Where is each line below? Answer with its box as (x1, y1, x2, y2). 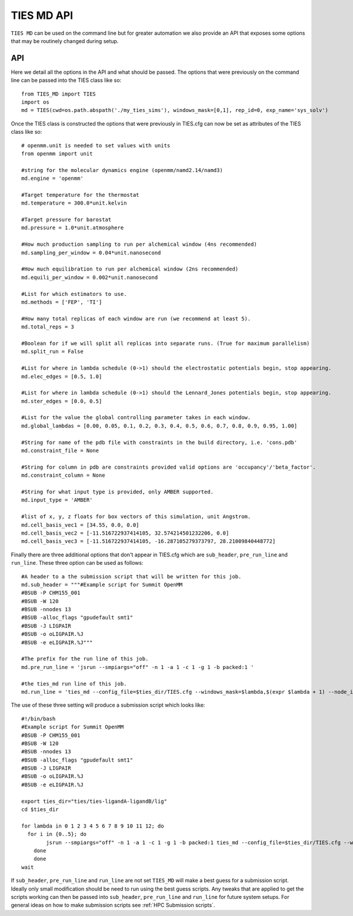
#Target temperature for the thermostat (21, 192, 139, 198)
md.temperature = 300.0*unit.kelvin (21, 200, 127, 206)
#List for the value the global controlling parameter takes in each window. (21, 414, 251, 421)
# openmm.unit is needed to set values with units (21, 142, 171, 149)
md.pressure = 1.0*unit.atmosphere (21, 225, 124, 231)
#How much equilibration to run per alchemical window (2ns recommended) (21, 266, 239, 272)
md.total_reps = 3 (21, 324, 75, 330)
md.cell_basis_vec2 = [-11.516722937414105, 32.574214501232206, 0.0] (21, 529, 229, 536)
